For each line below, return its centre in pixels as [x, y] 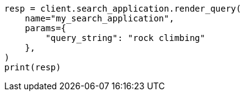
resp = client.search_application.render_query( [123, 9]
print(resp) [33, 67]
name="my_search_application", [100, 18]
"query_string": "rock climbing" [125, 38]
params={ [46, 28]
